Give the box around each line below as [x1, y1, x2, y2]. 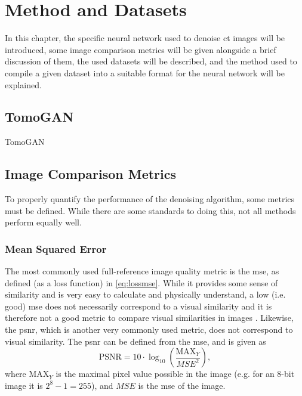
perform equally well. [5, 216, 82, 228]
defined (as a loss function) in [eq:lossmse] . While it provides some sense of [5, 276, 278, 289]
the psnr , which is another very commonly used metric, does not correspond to [5, 323, 293, 336]
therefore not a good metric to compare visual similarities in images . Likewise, [5, 311, 294, 324]
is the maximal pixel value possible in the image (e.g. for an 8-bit [56, 367, 295, 380]
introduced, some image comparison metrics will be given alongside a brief [5, 43, 276, 55]
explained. [5, 78, 42, 91]
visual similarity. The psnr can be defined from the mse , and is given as [5, 335, 266, 347]
